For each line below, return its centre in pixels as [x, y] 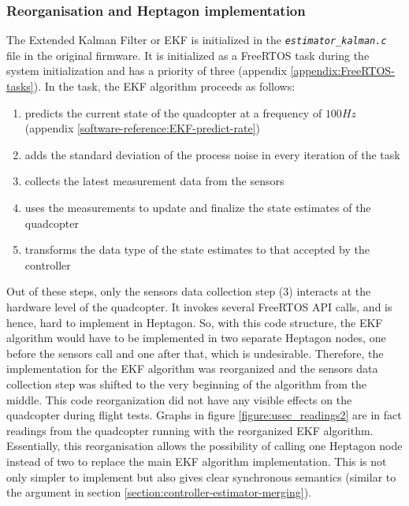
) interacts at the [330, 291]
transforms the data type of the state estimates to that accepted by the [197, 249]
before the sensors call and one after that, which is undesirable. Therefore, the [195, 353]
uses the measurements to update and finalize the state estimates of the [198, 208]
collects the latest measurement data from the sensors [154, 181]
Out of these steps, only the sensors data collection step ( [145, 291]
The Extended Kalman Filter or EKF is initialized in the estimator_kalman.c [197, 40]
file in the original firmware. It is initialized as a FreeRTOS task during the [188, 55]
